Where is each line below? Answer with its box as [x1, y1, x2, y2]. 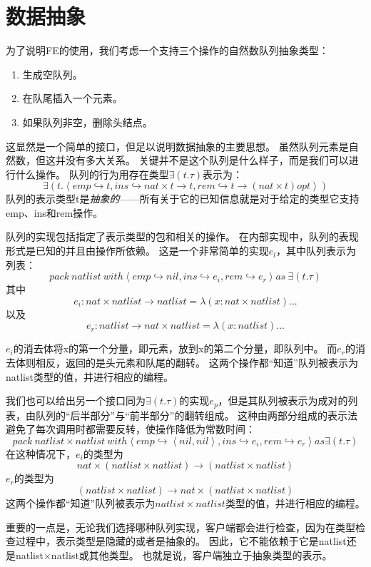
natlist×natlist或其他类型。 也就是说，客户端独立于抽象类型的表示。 [15, 547, 332, 562]
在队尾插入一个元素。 [22, 91, 123, 106]
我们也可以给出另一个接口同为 [6, 393, 146, 408]
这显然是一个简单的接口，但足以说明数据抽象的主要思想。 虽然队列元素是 [6, 138, 349, 153]
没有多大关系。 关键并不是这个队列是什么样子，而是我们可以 [65, 153, 349, 168]
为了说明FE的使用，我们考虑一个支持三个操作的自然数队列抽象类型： [6, 43, 329, 58]
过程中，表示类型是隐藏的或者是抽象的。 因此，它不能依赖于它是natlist [15, 533, 347, 548]
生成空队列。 [22, 66, 83, 81]
